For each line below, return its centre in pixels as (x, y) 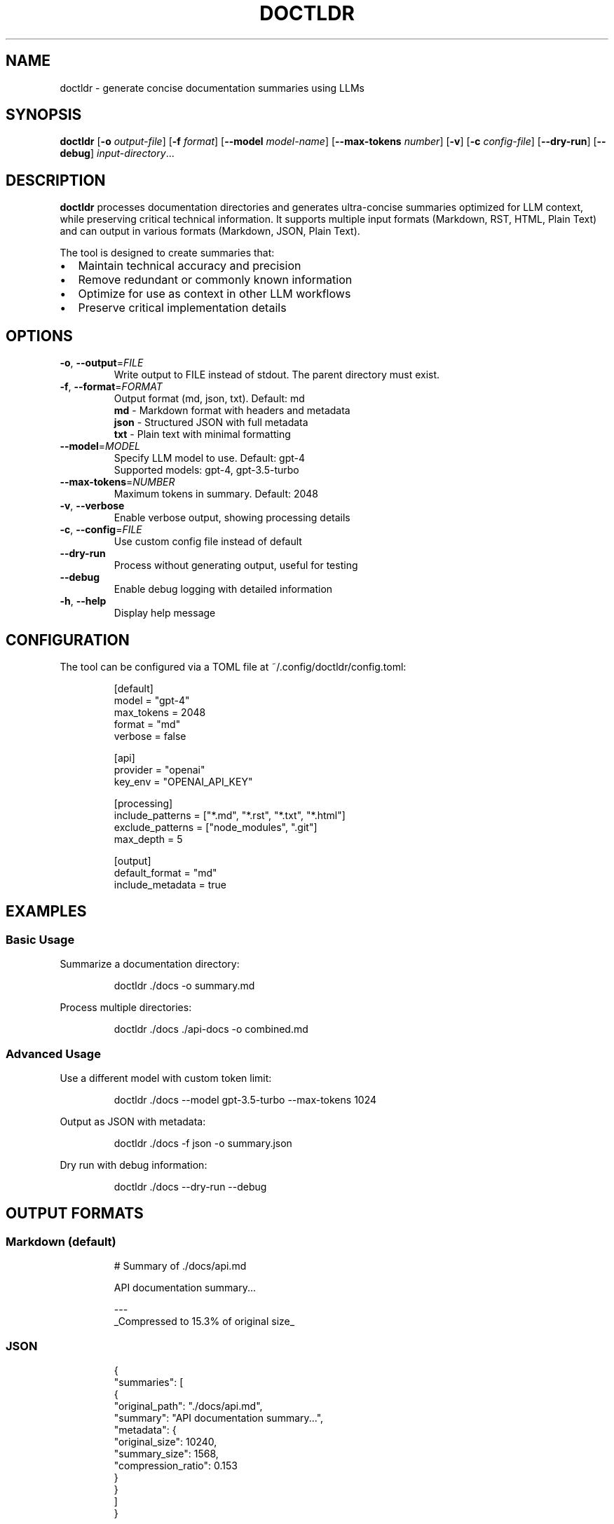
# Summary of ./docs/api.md (180, 1266)
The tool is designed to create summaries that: (167, 253)
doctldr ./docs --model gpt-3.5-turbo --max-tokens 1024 (245, 1099)
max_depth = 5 (148, 839)
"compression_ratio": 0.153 (176, 1465)
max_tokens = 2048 (160, 712)
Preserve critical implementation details (182, 308)
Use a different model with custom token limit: (166, 1078)
